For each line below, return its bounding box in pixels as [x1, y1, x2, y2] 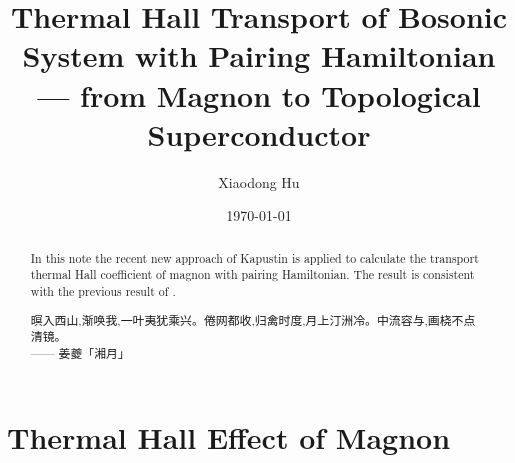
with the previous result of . [30, 282, 176, 299]
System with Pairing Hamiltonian [22, 35, 496, 76]
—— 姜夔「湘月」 [30, 344, 130, 361]
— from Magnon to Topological [37, 74, 481, 115]
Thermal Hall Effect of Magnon [7, 416, 451, 457]
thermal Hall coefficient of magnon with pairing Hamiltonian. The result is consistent [30, 266, 475, 283]
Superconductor [147, 113, 371, 154]
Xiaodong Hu [218, 171, 300, 192]
